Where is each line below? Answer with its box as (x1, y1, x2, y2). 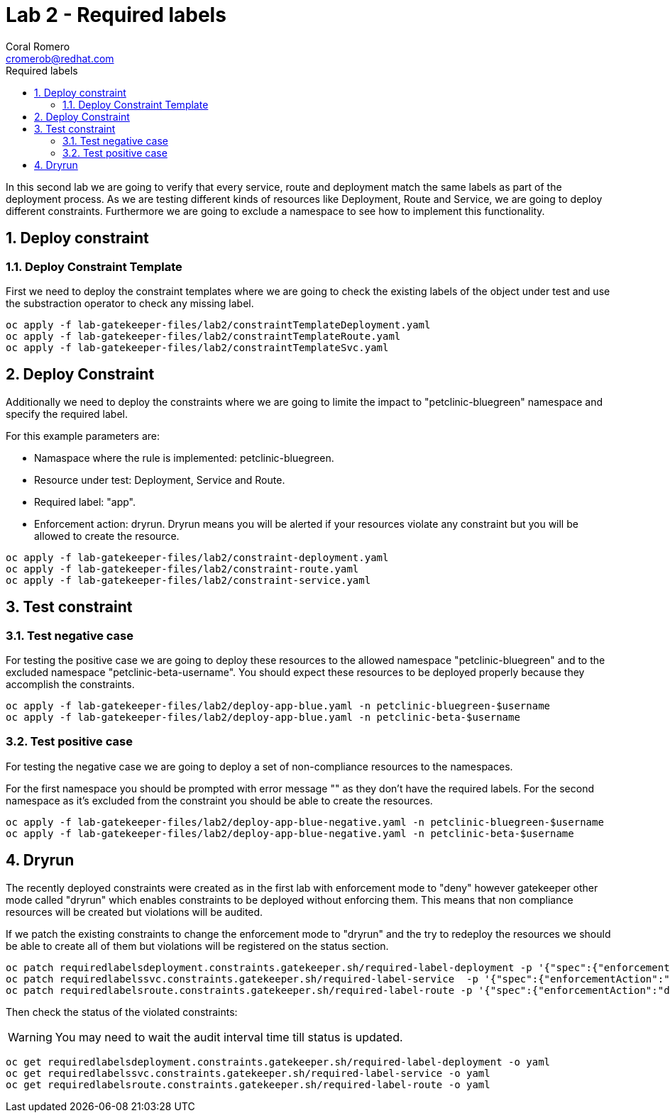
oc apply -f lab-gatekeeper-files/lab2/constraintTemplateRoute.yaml (6, 330, 401, 342)
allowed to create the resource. (34, 529, 180, 542)
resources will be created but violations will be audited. (6, 905, 263, 918)
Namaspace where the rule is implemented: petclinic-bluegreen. (34, 451, 334, 464)
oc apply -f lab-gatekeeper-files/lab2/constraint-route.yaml (6, 563, 359, 575)
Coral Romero (6, 40, 70, 52)
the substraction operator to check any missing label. (6, 297, 254, 309)
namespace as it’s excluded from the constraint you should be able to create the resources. (6, 794, 433, 807)
